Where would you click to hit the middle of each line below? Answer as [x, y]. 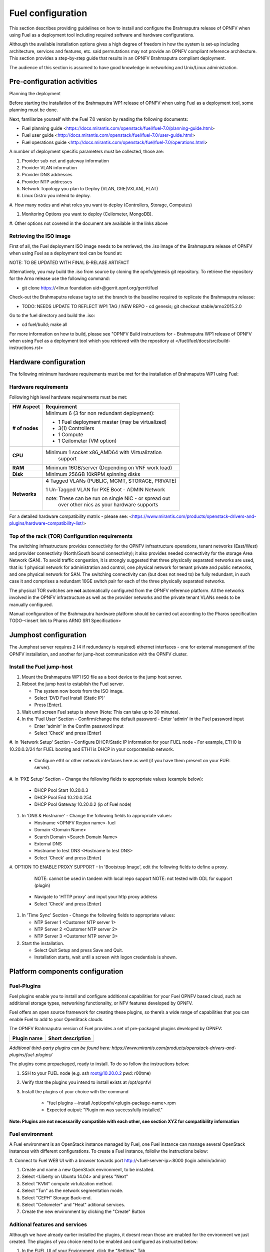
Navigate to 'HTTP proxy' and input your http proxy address [96, 897]
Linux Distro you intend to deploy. [56, 196]
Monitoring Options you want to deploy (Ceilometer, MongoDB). [87, 214]
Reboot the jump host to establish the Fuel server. [73, 684]
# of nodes [25, 428]
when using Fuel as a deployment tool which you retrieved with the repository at [92, 341]
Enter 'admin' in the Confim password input [79, 726]
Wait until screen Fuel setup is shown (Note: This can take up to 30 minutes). [101, 712]
